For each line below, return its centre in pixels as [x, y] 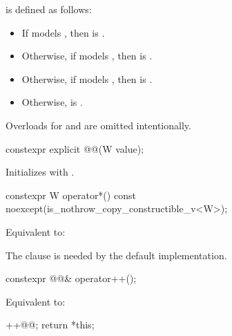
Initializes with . [40, 172]
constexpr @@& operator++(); [71, 278]
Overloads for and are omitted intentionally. [98, 125]
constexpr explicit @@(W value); [75, 148]
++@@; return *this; [50, 325]
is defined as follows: [49, 9]
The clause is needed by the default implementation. [116, 255]
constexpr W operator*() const [71, 195]
